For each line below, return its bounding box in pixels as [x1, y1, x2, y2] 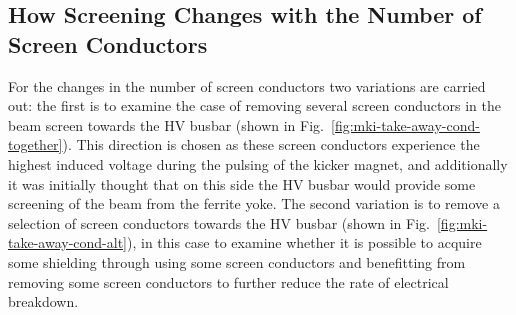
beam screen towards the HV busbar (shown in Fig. [8, 114, 324, 135]
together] [8, 134, 63, 155]
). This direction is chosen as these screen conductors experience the [62, 134, 480, 155]
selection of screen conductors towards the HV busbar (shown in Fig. [8, 212, 430, 233]
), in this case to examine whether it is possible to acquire [127, 232, 482, 253]
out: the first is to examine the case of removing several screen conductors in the [8, 95, 501, 116]
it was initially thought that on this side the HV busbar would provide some [8, 173, 476, 194]
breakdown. [8, 291, 79, 312]
